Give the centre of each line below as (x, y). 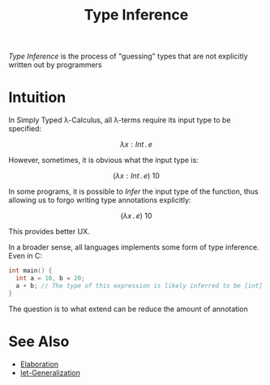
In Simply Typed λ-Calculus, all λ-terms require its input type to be (120, 120)
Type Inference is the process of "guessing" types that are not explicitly (129, 56)
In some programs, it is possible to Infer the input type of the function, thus (133, 191)
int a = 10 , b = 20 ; (50, 278)
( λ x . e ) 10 (136, 216)
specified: (25, 129)
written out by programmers (56, 65)
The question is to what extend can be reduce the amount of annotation (129, 309)
